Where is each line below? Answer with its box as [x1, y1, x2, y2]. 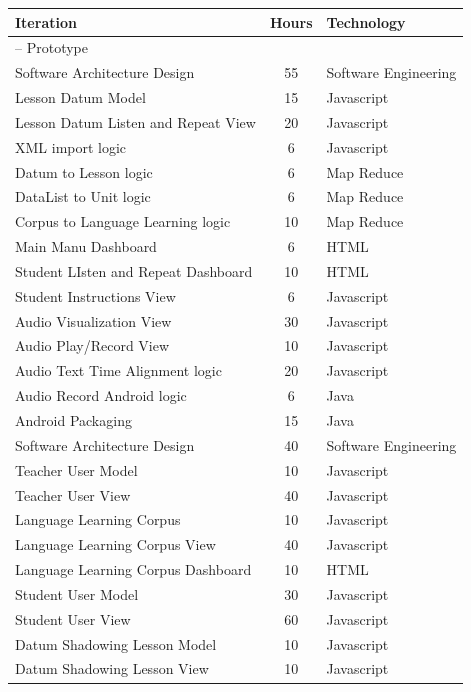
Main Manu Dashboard [15, 236, 157, 257]
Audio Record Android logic [15, 385, 187, 406]
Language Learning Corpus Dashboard [15, 559, 252, 580]
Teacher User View [15, 484, 131, 505]
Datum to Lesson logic [15, 161, 153, 182]
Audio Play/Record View [15, 335, 170, 356]
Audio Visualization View [15, 310, 172, 331]
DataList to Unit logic [15, 186, 151, 207]
